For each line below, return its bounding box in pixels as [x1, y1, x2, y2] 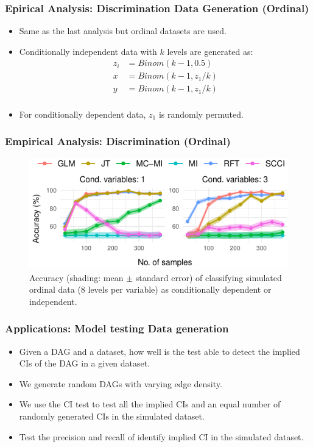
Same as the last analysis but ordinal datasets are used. [19, 24, 227, 37]
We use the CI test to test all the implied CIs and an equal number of [19, 398, 281, 410]
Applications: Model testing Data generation [5, 321, 229, 336]
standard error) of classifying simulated [135, 271, 282, 284]
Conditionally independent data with [19, 45, 157, 57]
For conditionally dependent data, [19, 107, 146, 120]
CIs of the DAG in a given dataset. [19, 357, 150, 370]
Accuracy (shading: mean [29, 271, 124, 284]
